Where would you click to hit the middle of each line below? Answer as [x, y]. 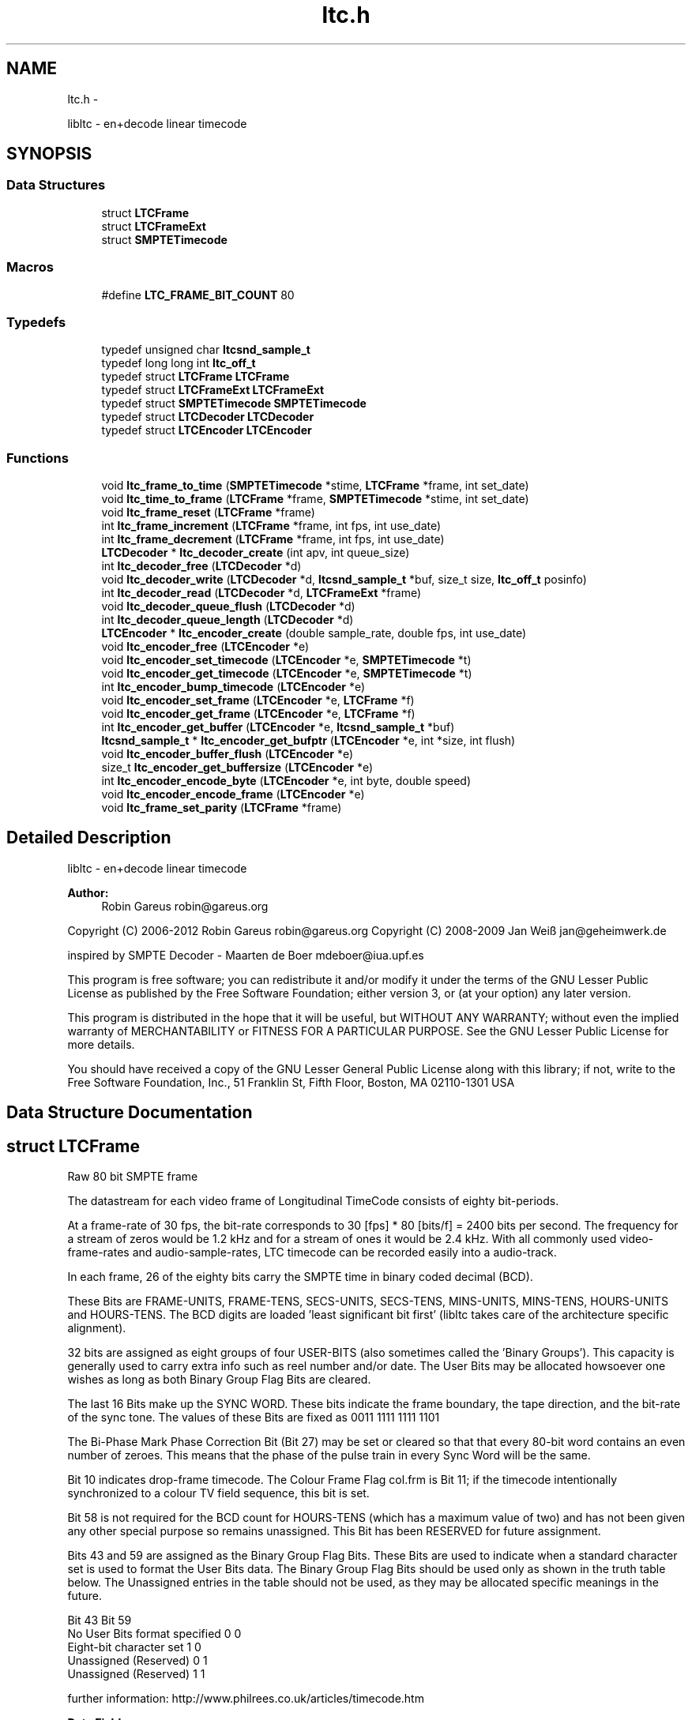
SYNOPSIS [49, 154]
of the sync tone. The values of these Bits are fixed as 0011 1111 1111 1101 [254, 1418]
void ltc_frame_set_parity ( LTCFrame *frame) [222, 808]
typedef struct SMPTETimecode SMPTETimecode [234, 404]
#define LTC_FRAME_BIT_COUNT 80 [198, 295]
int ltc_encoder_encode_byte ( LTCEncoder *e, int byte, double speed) [286, 781]
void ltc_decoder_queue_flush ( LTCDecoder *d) [228, 607]
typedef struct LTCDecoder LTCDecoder [208, 417]
